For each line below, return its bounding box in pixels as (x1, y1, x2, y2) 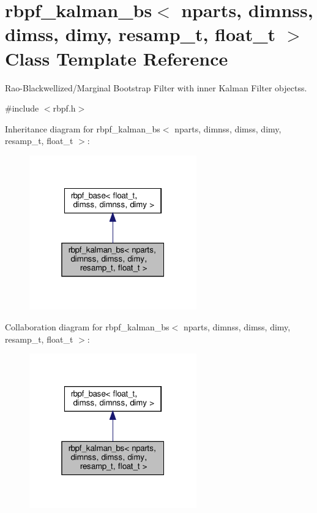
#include (5, 102, 39, 115)
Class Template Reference (5, 45, 228, 70)
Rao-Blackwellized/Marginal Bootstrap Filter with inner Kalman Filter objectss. (5, 81, 307, 94)
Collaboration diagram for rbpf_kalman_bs (5, 321, 170, 333)
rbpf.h (53, 102, 76, 115)
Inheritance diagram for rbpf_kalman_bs (5, 122, 160, 135)
